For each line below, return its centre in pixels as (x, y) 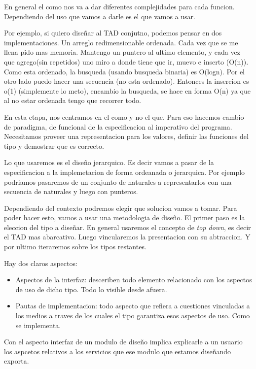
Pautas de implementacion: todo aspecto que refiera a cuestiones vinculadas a (133, 306)
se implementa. (38, 325)
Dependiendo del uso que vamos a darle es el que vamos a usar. (100, 16)
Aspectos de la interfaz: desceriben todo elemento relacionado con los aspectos (134, 280)
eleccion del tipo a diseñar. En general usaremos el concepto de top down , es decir (128, 227)
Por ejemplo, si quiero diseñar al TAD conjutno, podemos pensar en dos (113, 33)
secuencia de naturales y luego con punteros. (71, 191)
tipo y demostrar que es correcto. (54, 146)
